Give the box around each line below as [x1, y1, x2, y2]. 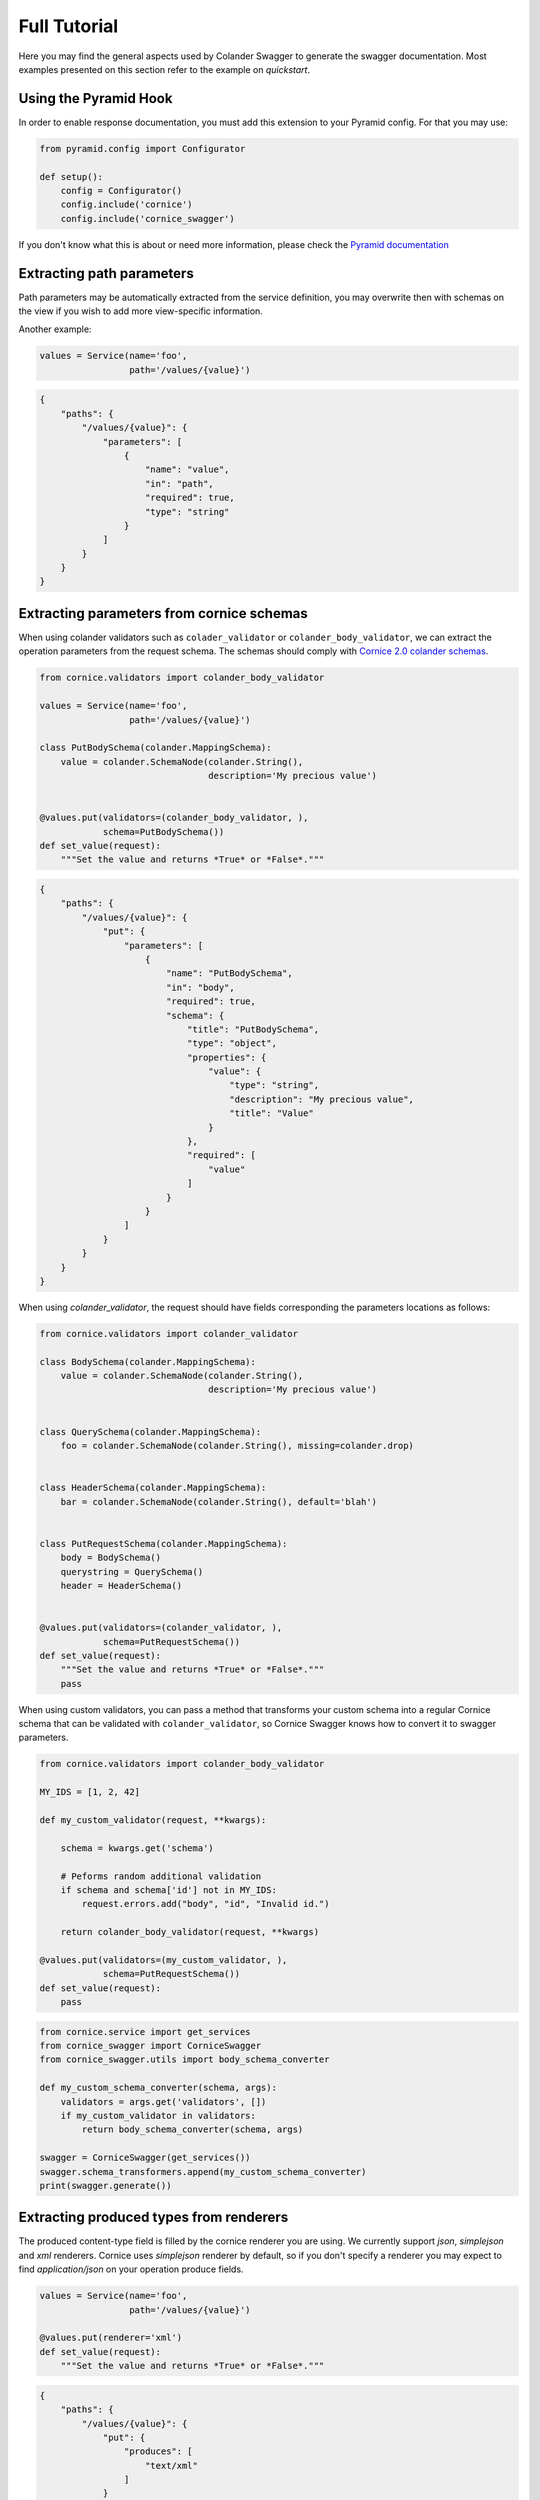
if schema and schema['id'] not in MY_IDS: [60, 1884, 277, 1895]
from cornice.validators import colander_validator [39, 1328, 299, 1339]
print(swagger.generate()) [39, 2180, 172, 2191]
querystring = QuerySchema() [60, 1566, 204, 1577]
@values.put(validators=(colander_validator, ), [39, 1622, 283, 1634]
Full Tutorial [18, 15, 119, 37]
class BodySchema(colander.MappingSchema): [39, 1356, 257, 1367]
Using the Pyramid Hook [18, 90, 173, 107]
